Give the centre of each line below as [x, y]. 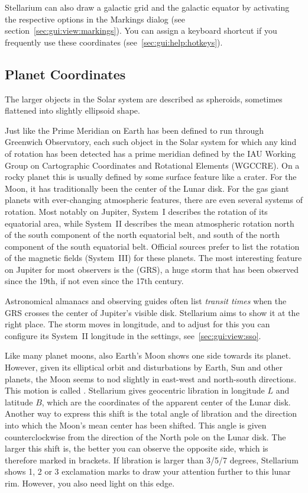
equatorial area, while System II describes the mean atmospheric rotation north [150, 223]
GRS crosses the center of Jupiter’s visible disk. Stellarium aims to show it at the [152, 312]
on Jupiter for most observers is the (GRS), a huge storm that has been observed [152, 269]
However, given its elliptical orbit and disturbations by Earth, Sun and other [144, 367]
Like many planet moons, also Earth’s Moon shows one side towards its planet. [148, 355]
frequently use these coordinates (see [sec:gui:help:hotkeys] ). [114, 42]
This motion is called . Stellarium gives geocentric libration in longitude [135, 390]
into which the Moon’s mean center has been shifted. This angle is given [136, 425]
